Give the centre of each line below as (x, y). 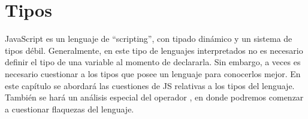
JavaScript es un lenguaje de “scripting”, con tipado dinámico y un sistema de (149, 39)
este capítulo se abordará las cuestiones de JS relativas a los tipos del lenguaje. (150, 85)
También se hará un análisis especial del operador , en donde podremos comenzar (154, 97)
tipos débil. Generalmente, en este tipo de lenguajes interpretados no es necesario (154, 50)
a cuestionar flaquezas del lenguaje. (70, 109)
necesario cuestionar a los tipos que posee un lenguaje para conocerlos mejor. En (153, 73)
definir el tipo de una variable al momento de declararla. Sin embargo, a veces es (153, 62)
